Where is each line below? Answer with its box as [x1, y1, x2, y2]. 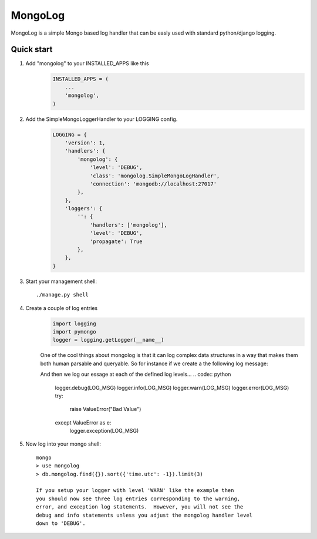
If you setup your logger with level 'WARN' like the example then [36, 487, 234, 494]
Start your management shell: [25, 278, 97, 285]
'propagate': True [89, 238, 143, 245]
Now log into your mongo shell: [25, 440, 101, 447]
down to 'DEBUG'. [36, 520, 86, 527]
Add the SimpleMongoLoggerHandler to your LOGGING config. [25, 115, 178, 123]
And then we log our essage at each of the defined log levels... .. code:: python [40, 370, 231, 378]
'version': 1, [65, 139, 106, 146]
